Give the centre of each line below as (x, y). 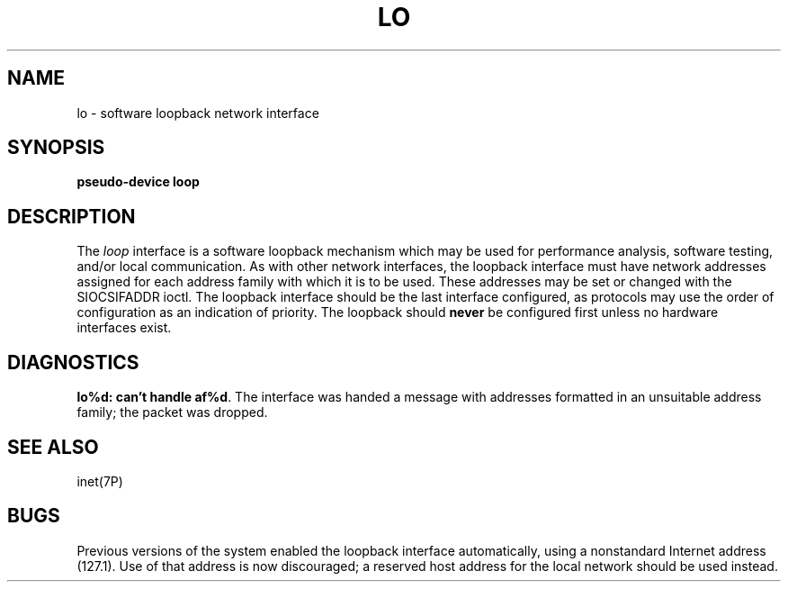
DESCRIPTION (72, 216)
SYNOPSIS (56, 148)
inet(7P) (100, 481)
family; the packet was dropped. (172, 412)
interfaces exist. (124, 328)
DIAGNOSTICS (73, 362)
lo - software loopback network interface (198, 113)
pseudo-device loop (138, 182)
